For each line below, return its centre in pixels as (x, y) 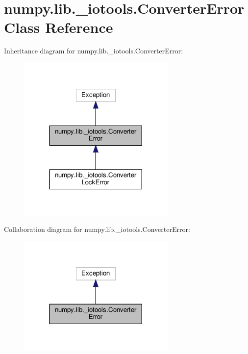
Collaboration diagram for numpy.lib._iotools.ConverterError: (97, 229)
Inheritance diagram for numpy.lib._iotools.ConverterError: (94, 51)
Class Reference (59, 27)
